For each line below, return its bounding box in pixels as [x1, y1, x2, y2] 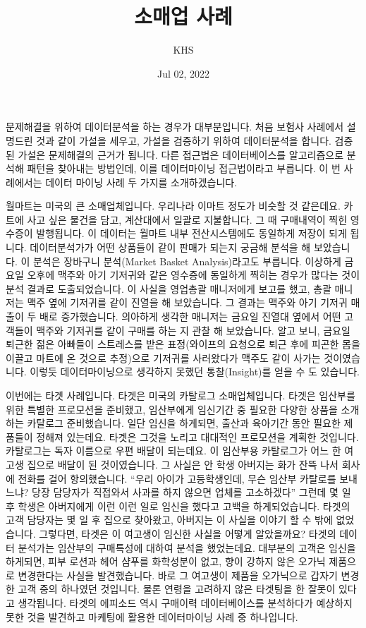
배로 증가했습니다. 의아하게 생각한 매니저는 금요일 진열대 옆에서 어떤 [39, 309, 341, 324]
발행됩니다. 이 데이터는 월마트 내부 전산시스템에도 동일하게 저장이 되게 [36, 226, 347, 241]
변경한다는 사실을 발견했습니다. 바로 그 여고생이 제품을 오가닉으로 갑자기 [18, 567, 338, 582]
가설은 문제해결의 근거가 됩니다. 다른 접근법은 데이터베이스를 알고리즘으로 [18, 147, 344, 162]
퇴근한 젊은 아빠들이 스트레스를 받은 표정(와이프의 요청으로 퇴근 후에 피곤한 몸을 [6, 337, 360, 351]
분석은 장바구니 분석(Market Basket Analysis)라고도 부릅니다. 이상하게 [32, 253, 341, 268]
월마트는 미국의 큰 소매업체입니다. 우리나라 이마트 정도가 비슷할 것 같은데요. [6, 198, 341, 213]
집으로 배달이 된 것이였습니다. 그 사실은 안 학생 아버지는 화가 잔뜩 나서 [27, 457, 338, 471]
